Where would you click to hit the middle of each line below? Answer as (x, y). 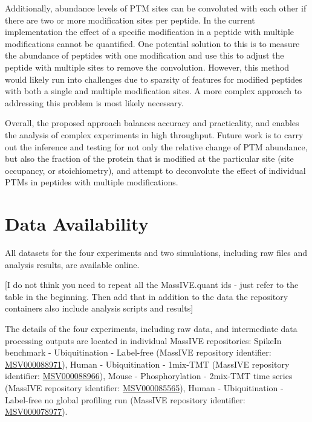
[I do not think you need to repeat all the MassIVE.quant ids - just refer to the (152, 285)
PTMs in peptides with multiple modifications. (92, 182)
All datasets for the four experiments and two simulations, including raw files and (156, 253)
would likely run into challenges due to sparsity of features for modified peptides (154, 79)
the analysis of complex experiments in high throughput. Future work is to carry (154, 134)
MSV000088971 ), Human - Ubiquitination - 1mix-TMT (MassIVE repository (147, 364)
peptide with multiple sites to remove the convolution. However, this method (147, 67)
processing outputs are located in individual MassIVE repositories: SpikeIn (143, 340)
